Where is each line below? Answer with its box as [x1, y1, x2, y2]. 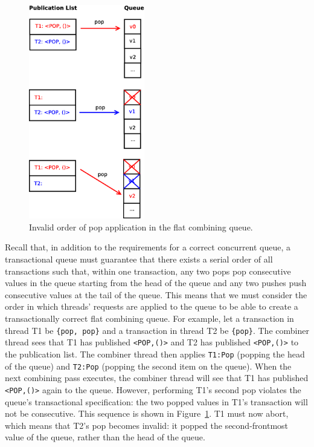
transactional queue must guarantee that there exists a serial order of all [5, 253, 273, 266]
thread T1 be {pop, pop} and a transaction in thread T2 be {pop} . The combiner [5, 324, 309, 336]
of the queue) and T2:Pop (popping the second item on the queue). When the [5, 359, 292, 372]
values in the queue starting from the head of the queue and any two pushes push [5, 276, 307, 289]
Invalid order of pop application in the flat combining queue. [29, 220, 253, 233]
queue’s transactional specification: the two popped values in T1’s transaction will [5, 395, 308, 408]
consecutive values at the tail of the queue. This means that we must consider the [5, 288, 307, 301]
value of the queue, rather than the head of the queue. [5, 431, 205, 443]
